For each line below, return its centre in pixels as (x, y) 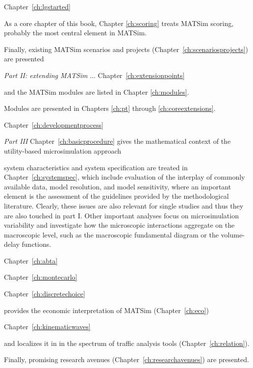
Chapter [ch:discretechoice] (45, 294)
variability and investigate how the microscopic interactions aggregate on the (119, 225)
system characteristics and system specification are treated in (96, 167)
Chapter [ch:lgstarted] (37, 6)
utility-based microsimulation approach (63, 150)
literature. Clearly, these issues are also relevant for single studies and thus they (124, 205)
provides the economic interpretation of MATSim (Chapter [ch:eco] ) (106, 310)
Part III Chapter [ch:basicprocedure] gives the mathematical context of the (117, 141)
